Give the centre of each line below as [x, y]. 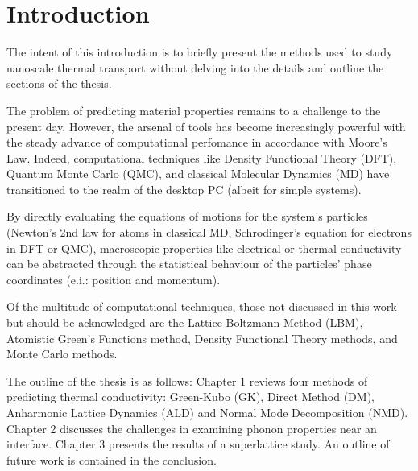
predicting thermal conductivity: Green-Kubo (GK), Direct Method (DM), [190, 397]
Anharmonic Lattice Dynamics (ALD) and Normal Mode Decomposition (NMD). [207, 412]
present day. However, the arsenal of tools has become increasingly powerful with [206, 126]
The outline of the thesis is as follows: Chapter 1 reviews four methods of [187, 380]
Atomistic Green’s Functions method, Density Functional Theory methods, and [202, 338]
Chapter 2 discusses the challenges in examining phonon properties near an [192, 428]
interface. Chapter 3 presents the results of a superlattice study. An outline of [198, 444]
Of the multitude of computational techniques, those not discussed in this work [202, 306]
